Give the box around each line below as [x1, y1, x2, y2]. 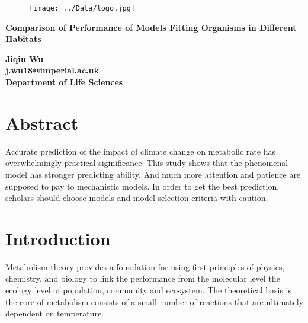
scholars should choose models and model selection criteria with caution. [5, 191, 268, 204]
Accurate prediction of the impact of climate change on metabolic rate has [5, 145, 275, 157]
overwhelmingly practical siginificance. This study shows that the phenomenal [5, 156, 288, 169]
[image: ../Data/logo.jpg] [29, 4, 135, 12]
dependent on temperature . [5, 307, 104, 319]
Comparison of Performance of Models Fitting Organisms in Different [5, 21, 297, 33]
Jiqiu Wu [5, 52, 44, 65]
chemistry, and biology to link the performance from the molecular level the [5, 272, 280, 284]
